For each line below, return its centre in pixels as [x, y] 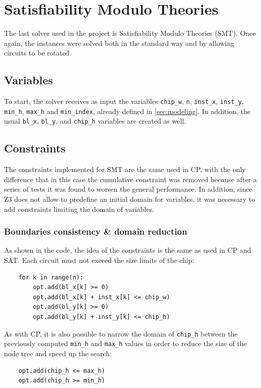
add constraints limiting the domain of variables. [79, 209]
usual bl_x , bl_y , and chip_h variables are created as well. [95, 121]
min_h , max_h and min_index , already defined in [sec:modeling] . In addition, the [127, 111]
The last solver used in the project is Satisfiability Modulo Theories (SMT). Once [130, 33]
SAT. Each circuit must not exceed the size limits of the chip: [99, 260]
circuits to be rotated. [38, 53]
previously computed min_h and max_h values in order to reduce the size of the [125, 343]
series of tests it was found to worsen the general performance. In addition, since [128, 189]
